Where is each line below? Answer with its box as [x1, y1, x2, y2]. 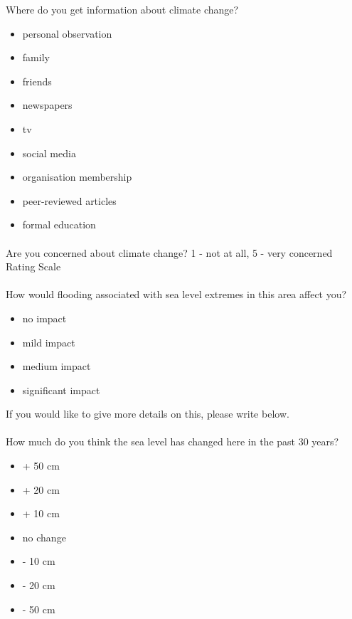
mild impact [22, 334, 75, 349]
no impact [22, 310, 67, 325]
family [22, 50, 50, 65]
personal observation [22, 26, 112, 41]
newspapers [22, 97, 73, 112]
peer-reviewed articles [22, 193, 117, 208]
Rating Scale [6, 259, 61, 274]
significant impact [22, 382, 100, 397]
